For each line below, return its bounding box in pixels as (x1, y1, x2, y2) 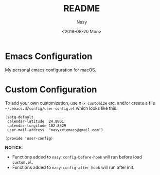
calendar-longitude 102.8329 (7, 123, 67, 128)
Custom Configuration (5, 84, 97, 95)
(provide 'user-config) (5, 136, 53, 141)
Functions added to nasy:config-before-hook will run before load (12, 154, 142, 160)
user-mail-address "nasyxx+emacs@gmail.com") (7, 127, 104, 132)
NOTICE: (5, 144, 23, 150)
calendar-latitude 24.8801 (7, 119, 64, 124)
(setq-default (5, 115, 34, 119)
